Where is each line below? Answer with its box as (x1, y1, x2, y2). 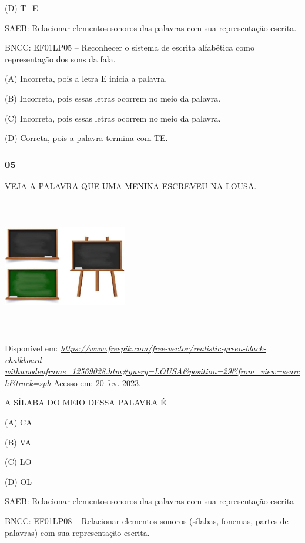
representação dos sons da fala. (5, 52, 116, 65)
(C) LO (5, 455, 32, 468)
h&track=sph (5, 376, 51, 388)
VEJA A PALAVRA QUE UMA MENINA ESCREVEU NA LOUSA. (5, 179, 257, 192)
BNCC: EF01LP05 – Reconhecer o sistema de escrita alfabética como (5, 41, 254, 53)
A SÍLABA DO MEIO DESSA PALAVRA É (5, 396, 166, 408)
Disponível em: (5, 342, 58, 354)
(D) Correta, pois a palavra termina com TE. (5, 132, 168, 144)
